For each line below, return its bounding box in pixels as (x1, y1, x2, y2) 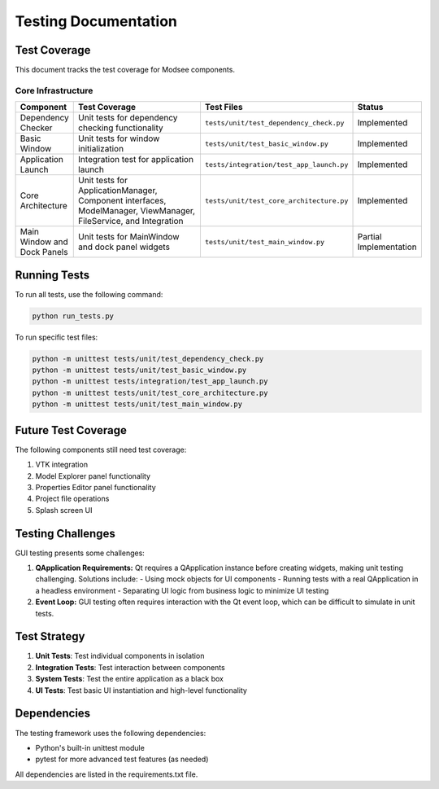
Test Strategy (15, 629, 85, 643)
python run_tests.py (32, 311, 114, 321)
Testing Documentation (15, 12, 178, 30)
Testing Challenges (15, 526, 115, 541)
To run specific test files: (15, 332, 98, 342)
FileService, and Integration (78, 216, 184, 227)
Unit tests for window (78, 133, 160, 144)
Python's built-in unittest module (35, 743, 146, 752)
